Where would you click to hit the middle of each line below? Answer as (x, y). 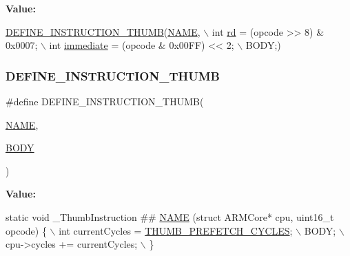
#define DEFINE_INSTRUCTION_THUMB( (105, 101)
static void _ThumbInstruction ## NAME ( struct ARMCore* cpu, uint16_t (170, 216)
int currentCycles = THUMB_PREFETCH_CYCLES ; (176, 230)
